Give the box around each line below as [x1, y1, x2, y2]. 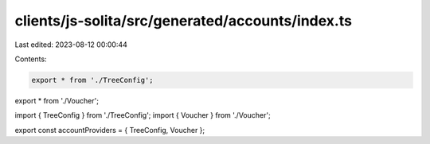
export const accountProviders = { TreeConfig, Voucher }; [14, 125, 205, 134]
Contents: [14, 54, 47, 64]
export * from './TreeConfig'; [31, 76, 154, 84]
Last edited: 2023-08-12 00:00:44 [14, 40, 127, 49]
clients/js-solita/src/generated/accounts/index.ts [14, 12, 352, 29]
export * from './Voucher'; [14, 95, 100, 105]
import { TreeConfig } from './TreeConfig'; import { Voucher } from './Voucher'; [14, 111, 271, 120]
